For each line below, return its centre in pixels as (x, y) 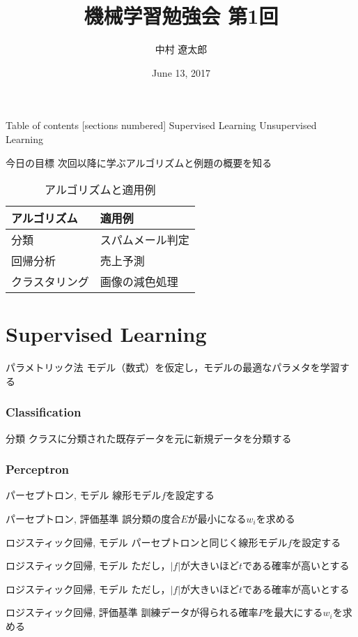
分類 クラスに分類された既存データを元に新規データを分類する (149, 438)
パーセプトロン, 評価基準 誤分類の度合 (93, 519)
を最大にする (294, 612)
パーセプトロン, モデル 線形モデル (84, 495)
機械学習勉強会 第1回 (181, 16)
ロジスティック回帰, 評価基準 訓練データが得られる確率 (132, 612)
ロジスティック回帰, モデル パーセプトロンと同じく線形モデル (147, 542)
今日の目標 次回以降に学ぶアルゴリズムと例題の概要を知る (139, 162)
